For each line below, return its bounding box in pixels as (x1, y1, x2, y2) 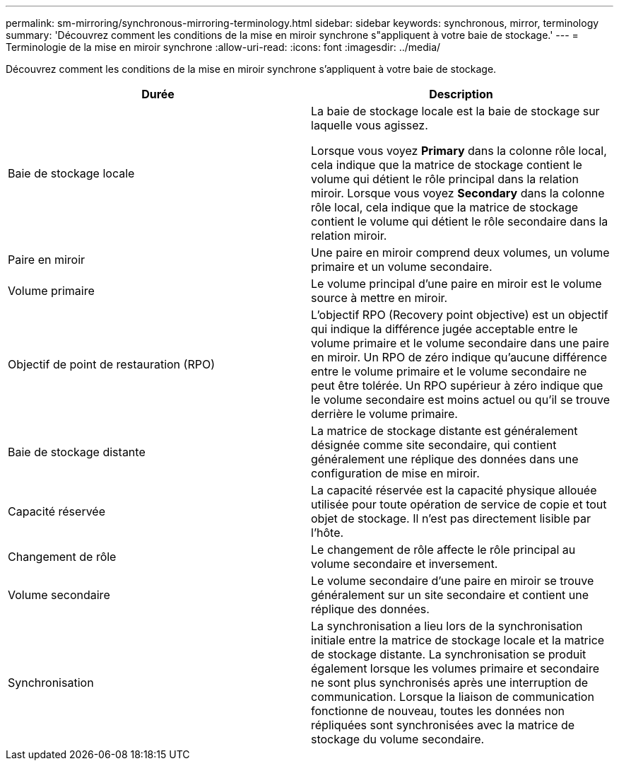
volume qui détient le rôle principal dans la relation (311, 172, 579, 186)
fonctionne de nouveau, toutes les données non (311, 704, 565, 718)
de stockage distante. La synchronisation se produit (311, 647, 586, 661)
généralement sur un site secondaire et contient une (311, 588, 589, 602)
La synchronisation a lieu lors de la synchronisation (311, 619, 583, 633)
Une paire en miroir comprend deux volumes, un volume (311, 245, 610, 260)
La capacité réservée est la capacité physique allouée (311, 483, 597, 497)
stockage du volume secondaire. (311, 732, 485, 746)
